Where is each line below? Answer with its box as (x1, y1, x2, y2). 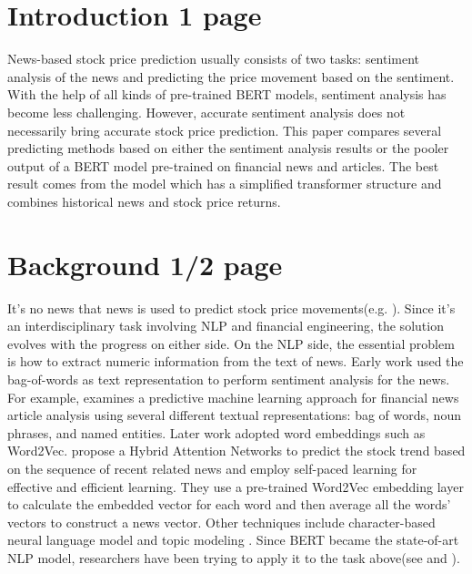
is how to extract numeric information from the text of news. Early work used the (7, 352, 464, 371)
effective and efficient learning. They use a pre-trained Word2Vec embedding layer (7, 477, 464, 496)
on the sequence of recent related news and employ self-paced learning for (7, 458, 417, 477)
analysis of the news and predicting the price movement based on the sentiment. (7, 67, 455, 86)
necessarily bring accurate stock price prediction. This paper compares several (7, 120, 442, 139)
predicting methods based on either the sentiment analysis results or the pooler (7, 138, 449, 158)
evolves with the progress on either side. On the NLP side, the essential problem (7, 333, 455, 353)
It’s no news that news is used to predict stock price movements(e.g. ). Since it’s (7, 298, 456, 317)
